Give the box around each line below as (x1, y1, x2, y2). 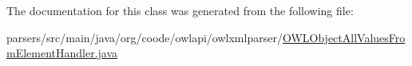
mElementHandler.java (6, 45, 118, 61)
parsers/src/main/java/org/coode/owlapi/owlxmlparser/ (6, 29, 283, 45)
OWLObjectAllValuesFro (282, 29, 406, 45)
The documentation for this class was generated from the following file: (6, 2, 354, 18)
